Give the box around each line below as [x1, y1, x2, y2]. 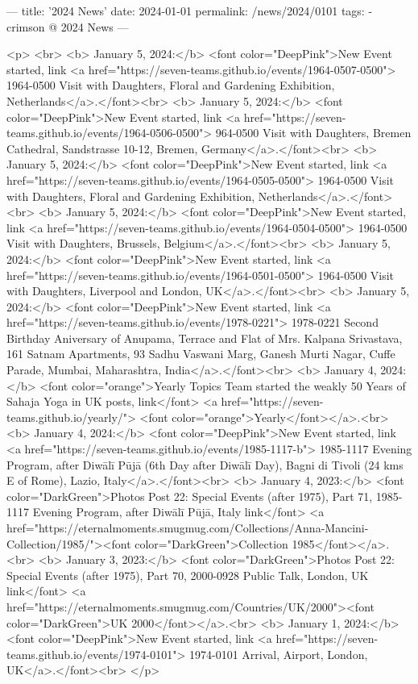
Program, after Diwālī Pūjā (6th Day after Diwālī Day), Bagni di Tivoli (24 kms [6, 456, 404, 473]
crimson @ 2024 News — [6, 18, 129, 35]
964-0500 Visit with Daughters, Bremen [215, 124, 412, 141]
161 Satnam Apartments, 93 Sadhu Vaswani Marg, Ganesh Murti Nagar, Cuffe [6, 345, 395, 362]
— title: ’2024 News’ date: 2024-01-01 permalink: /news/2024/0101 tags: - [6, 2, 373, 19]
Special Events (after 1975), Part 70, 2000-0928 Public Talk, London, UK [6, 566, 369, 583]
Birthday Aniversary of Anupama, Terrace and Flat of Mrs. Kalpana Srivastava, [6, 329, 403, 346]
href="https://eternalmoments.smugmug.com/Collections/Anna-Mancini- [6, 519, 369, 536]
